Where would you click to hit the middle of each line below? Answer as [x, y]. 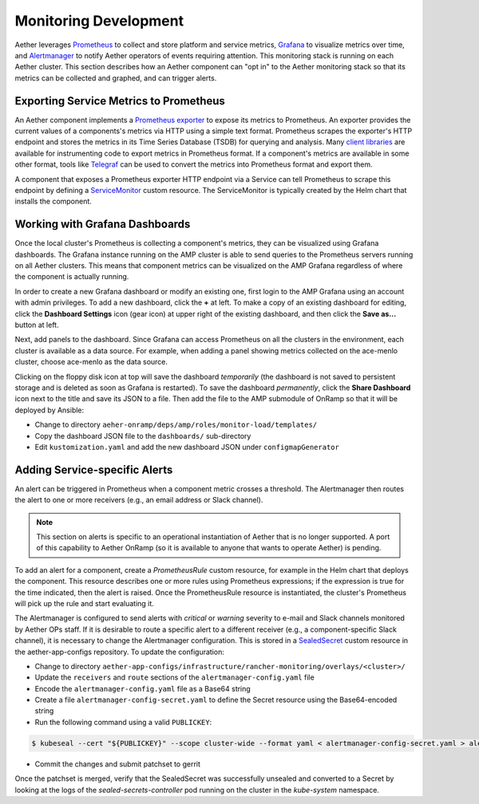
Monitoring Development [99, 21]
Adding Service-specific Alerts [94, 469]
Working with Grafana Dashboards [103, 225]
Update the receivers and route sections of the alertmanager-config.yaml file [174, 677]
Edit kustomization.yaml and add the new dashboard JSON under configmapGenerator [187, 447]
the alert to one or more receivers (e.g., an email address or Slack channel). [139, 500]
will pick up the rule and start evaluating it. [85, 603]
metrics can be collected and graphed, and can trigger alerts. [116, 78]
